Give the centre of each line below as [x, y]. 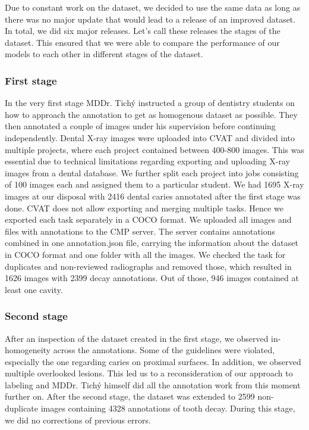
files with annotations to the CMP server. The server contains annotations [140, 231]
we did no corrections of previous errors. [78, 420]
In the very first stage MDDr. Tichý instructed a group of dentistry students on [150, 103]
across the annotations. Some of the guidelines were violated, [164, 350]
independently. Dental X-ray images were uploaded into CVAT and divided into [150, 137]
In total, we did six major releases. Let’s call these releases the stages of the [143, 31]
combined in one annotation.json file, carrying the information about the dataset [152, 243]
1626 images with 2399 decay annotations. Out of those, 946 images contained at [152, 278]
